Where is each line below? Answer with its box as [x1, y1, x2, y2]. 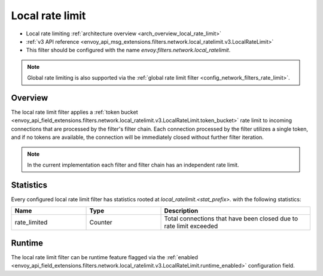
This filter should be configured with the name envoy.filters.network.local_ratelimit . [26, 47, 231, 54]
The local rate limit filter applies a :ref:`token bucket [11, 108, 138, 116]
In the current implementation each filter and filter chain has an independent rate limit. [27, 161, 239, 168]
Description [164, 207, 199, 215]
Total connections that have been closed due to [164, 214, 298, 223]
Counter [89, 219, 113, 227]
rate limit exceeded [164, 222, 218, 230]
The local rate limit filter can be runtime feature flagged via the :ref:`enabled [11, 253, 199, 260]
